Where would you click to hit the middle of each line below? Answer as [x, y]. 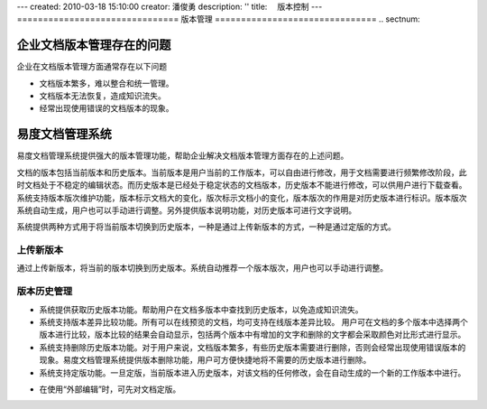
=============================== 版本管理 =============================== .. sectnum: [219, 19]
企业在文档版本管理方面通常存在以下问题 [92, 67]
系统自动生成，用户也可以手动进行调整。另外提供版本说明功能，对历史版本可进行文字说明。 [186, 210]
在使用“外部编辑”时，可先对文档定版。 [110, 389]
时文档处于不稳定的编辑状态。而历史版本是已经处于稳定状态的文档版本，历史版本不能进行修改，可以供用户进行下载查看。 [242, 185]
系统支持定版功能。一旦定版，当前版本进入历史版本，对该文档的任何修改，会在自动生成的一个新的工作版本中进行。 [253, 372]
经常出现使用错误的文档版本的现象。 [106, 108]
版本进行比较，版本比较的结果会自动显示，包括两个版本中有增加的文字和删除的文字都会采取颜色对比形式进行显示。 [253, 335]
